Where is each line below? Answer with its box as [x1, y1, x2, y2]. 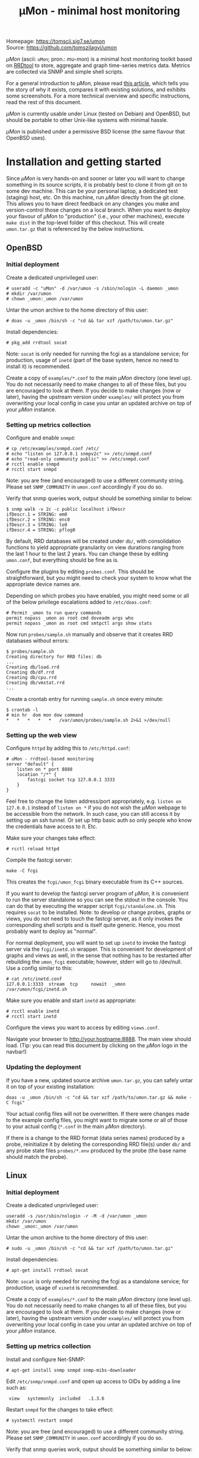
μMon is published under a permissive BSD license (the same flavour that [6, 128, 185, 135]
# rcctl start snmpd [6, 467, 57, 473]
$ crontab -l [6, 707, 38, 713]
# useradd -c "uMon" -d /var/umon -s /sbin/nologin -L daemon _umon [6, 285, 179, 291]
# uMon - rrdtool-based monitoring [6, 756, 94, 762]
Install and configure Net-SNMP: [6, 1356, 86, 1363]
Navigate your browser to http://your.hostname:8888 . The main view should [6, 1036, 191, 1043]
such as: [6, 1384, 27, 1391]
